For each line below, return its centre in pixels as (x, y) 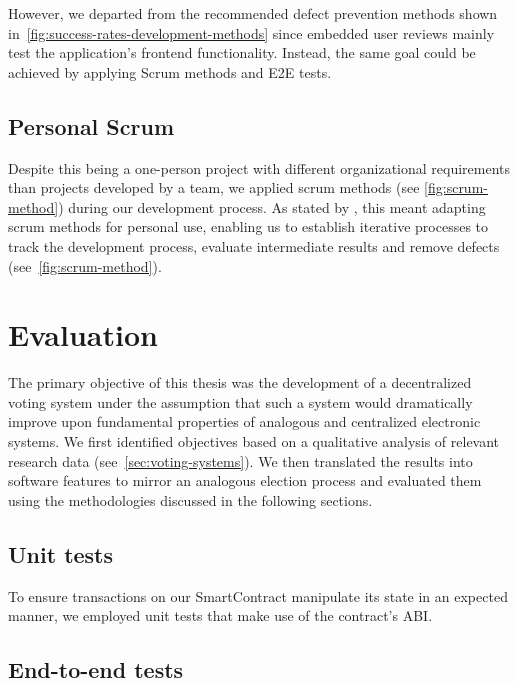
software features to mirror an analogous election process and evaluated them (245, 480)
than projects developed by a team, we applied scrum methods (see (214, 187)
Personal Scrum (91, 125)
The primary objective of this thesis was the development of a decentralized (240, 382)
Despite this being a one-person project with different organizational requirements (259, 167)
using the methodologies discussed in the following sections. (190, 499)
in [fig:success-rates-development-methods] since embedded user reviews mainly (251, 32)
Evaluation (83, 334)
